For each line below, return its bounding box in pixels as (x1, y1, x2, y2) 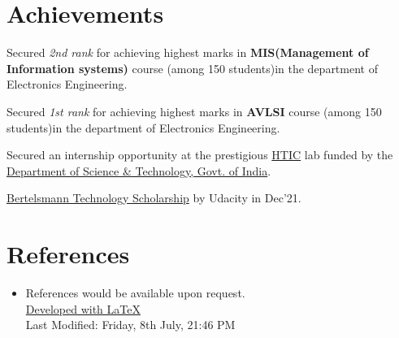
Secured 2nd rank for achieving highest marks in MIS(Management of (7, 44, 369, 61)
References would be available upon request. (25, 284, 245, 301)
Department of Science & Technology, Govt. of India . (7, 162, 271, 179)
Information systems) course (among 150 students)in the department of (7, 59, 378, 76)
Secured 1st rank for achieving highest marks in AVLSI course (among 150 (7, 102, 382, 119)
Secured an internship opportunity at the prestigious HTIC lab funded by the (7, 146, 393, 163)
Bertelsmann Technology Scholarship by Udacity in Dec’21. (7, 189, 301, 206)
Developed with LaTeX (25, 300, 141, 317)
